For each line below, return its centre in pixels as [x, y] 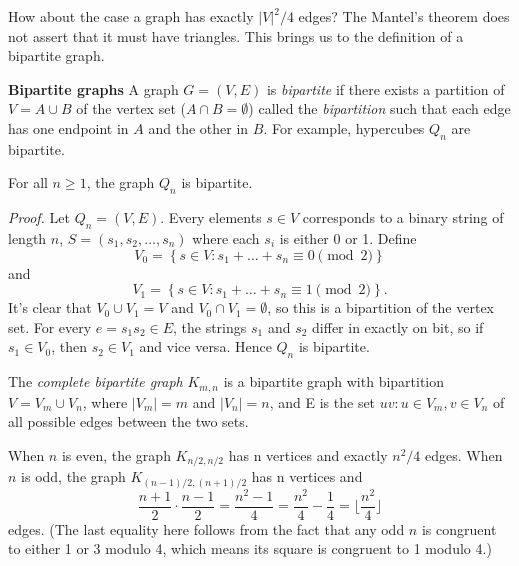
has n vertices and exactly [308, 454]
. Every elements [211, 217]
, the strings [210, 326]
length [27, 237]
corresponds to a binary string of [403, 217]
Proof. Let [39, 217]
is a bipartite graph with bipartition [334, 381]
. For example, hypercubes [344, 127]
